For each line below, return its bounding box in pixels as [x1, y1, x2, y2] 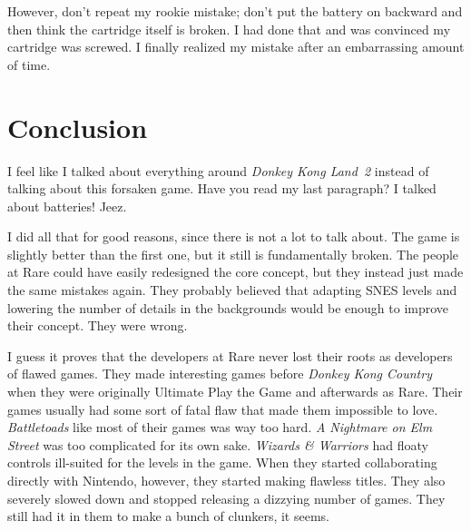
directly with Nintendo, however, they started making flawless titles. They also [7, 471, 446, 489]
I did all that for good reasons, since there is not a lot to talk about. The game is [7, 227, 460, 246]
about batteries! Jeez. [7, 196, 127, 215]
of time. [7, 54, 51, 74]
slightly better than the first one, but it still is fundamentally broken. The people [7, 244, 459, 263]
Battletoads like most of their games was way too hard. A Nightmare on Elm [7, 418, 433, 437]
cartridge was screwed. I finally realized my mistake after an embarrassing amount [7, 37, 465, 56]
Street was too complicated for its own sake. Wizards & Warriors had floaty [7, 435, 428, 454]
